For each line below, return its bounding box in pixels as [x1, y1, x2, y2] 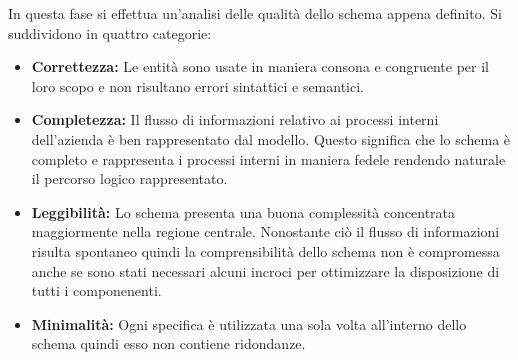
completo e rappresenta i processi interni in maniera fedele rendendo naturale [31, 148, 506, 169]
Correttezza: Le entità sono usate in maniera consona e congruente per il [31, 56, 489, 77]
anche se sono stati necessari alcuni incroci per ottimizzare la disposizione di [31, 260, 500, 281]
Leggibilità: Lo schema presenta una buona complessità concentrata [31, 201, 456, 222]
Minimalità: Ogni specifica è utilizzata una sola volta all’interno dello [31, 313, 467, 334]
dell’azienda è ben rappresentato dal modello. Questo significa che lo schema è [31, 128, 511, 149]
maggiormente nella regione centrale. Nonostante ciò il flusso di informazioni [31, 221, 500, 242]
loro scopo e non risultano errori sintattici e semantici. [31, 75, 365, 96]
